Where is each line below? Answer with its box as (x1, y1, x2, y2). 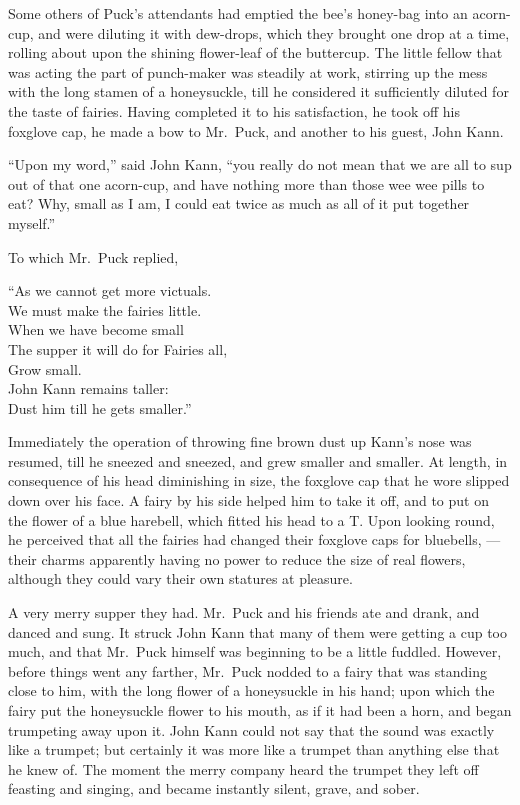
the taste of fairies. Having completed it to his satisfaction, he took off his (8, 100, 460, 121)
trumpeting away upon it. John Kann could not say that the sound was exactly (8, 719, 495, 740)
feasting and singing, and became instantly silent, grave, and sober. (8, 778, 420, 799)
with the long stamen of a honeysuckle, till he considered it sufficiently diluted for (8, 81, 509, 102)
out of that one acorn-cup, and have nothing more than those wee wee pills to (8, 173, 485, 194)
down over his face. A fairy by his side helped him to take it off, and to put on (8, 490, 489, 511)
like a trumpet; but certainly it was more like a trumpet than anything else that (8, 739, 500, 760)
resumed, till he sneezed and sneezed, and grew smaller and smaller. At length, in (8, 450, 508, 471)
